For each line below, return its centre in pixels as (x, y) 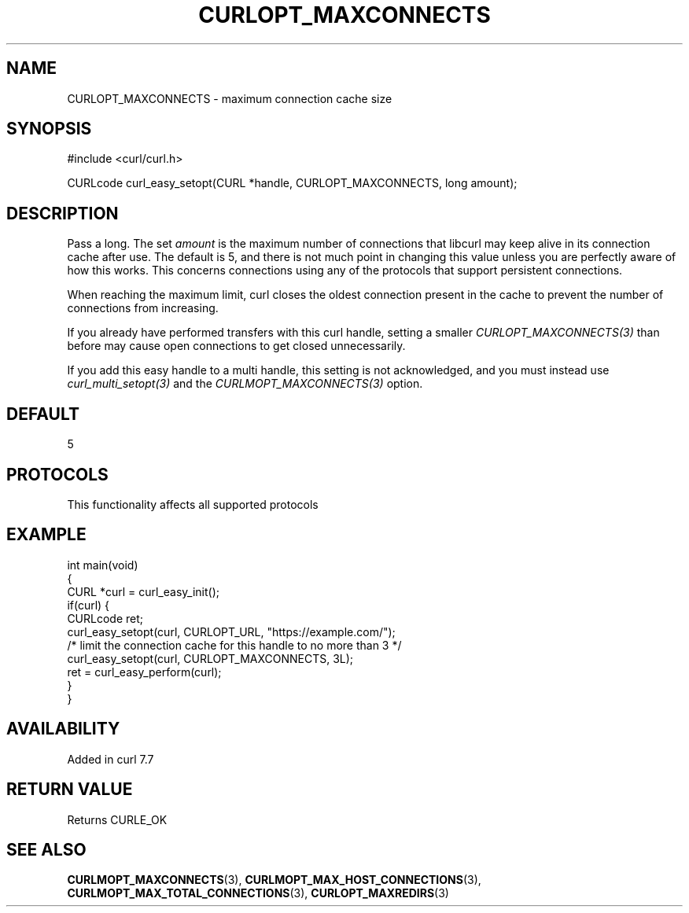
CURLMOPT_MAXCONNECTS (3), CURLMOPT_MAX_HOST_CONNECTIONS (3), (274, 880)
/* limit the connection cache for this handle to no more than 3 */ (234, 645)
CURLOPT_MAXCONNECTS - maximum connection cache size (230, 98)
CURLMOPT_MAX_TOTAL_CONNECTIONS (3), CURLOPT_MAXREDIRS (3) (258, 893)
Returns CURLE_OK (117, 819)
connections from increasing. (143, 308)
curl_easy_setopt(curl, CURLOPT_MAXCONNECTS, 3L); (210, 658)
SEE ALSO (46, 849)
